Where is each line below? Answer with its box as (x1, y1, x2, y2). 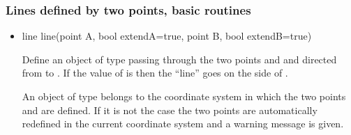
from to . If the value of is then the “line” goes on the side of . (22, 65, 288, 80)
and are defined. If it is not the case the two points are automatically (22, 102, 318, 117)
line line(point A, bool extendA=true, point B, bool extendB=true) (22, 29, 312, 43)
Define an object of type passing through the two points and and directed (22, 51, 337, 66)
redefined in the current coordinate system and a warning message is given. (22, 116, 344, 131)
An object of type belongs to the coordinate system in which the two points (22, 89, 346, 103)
